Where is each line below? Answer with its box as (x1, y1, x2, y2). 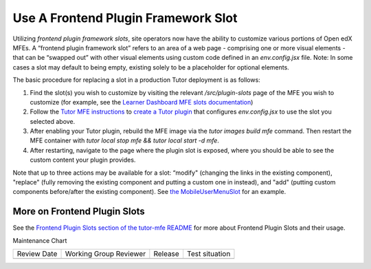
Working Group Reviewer (65, 249, 146, 259)
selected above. (30, 117, 76, 125)
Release (153, 249, 180, 259)
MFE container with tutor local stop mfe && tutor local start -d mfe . (30, 136, 220, 144)
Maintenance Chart (12, 236, 67, 244)
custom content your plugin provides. (30, 155, 136, 164)
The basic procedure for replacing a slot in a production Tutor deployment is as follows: (12, 76, 260, 84)
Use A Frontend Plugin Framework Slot (12, 10, 238, 25)
